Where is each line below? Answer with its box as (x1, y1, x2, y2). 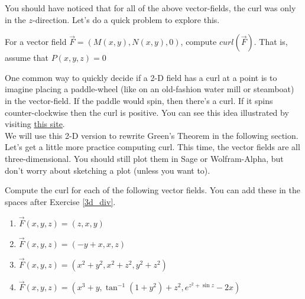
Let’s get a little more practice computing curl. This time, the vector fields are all (5, 141, 300, 153)
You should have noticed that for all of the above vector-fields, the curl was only (5, 2, 296, 14)
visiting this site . (5, 118, 65, 130)
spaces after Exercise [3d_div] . (5, 195, 116, 207)
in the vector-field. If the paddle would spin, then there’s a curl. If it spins (5, 94, 273, 106)
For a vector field (5, 35, 67, 48)
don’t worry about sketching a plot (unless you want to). (5, 164, 210, 176)
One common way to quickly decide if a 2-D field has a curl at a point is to (5, 71, 277, 83)
